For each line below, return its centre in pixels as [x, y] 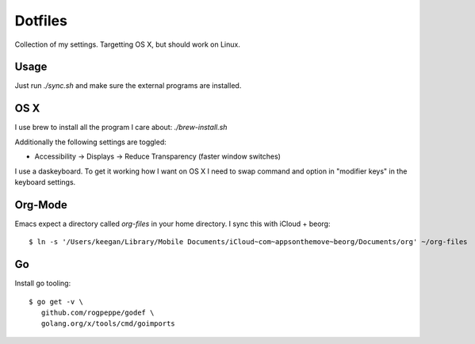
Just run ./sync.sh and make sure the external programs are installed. [128, 86]
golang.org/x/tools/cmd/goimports [108, 324]
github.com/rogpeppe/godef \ [98, 312]
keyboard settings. [45, 182]
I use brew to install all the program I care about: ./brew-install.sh [121, 128]
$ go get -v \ [56, 302]
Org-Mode [41, 205]
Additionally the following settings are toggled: [90, 142]
